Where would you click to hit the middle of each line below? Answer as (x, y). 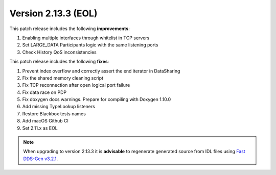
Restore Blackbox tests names (54, 114)
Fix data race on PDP (44, 92)
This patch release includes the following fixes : (59, 62)
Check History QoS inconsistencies (59, 52)
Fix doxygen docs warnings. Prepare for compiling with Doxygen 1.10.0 (97, 99)
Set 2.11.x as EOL (40, 128)
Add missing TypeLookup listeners (59, 107)
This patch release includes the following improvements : (70, 29)
